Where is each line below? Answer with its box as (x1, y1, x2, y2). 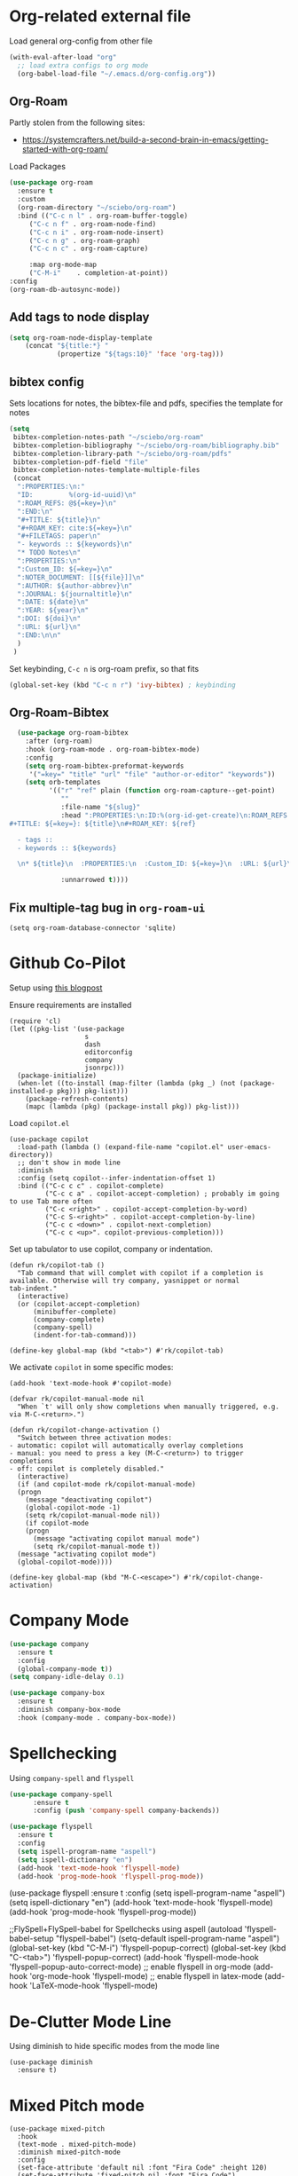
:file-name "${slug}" (60, 803, 141, 812)
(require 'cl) (9, 1016, 62, 1026)
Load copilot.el (9, 1117, 70, 1128)
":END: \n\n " (17, 630, 62, 640)
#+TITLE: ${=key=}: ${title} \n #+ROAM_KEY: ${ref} (9, 819, 197, 828)
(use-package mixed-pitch (9, 2125, 105, 2133)
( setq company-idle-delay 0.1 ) (9, 1673, 125, 1682)
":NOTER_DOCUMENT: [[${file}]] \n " (17, 572, 145, 582)
